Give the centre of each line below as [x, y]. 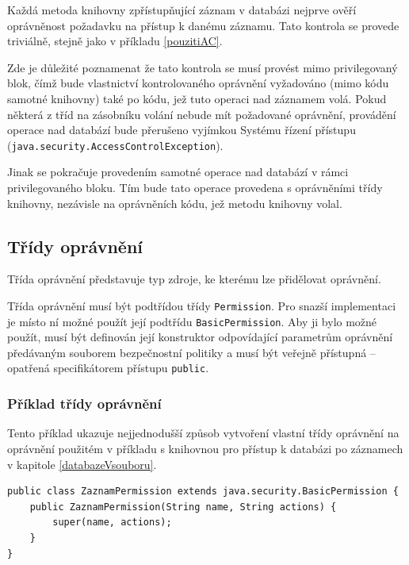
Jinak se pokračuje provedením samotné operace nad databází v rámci [178, 172]
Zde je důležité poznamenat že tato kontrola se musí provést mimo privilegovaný [203, 67]
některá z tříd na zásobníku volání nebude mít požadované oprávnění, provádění [202, 114]
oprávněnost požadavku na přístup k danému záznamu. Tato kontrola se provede [203, 25]
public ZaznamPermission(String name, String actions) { [183, 507]
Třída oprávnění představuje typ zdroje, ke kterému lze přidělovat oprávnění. [194, 279]
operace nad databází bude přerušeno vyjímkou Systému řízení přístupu [182, 130]
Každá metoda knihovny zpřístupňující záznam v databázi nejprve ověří [182, 10]
